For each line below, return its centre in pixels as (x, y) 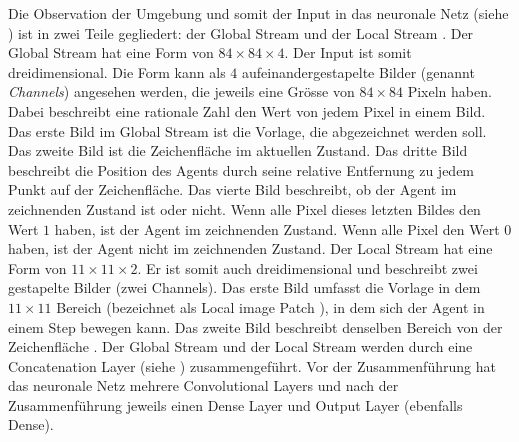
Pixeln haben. (449, 91)
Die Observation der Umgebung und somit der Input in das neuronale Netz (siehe (258, 13)
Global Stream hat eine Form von (111, 52)
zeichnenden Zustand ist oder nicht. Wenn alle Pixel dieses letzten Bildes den (244, 208)
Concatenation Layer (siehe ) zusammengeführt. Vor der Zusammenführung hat (252, 365)
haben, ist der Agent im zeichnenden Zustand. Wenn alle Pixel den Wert (277, 228)
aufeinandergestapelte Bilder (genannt (358, 71)
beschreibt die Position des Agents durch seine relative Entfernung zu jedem (241, 169)
